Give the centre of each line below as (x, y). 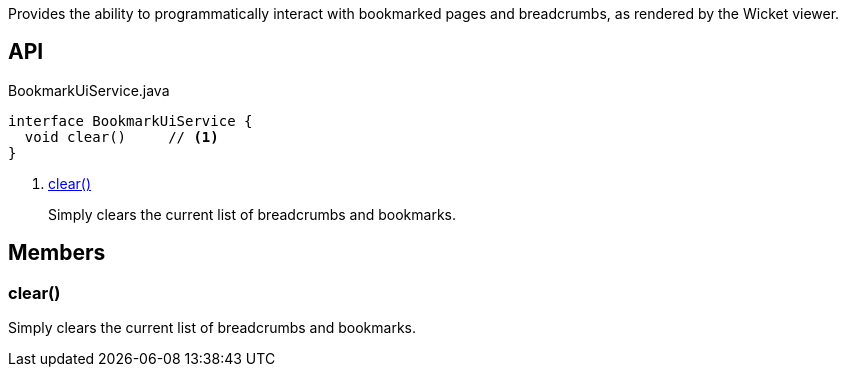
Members (57, 253)
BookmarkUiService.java (89, 90)
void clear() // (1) (121, 136)
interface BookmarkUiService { (130, 120)
